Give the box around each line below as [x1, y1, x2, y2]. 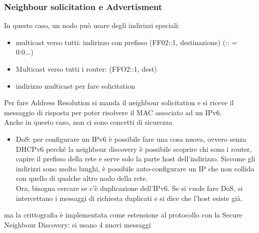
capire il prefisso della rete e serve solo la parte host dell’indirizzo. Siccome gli [16, 153, 255, 164]
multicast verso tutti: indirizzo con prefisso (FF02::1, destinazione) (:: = [16, 37, 237, 47]
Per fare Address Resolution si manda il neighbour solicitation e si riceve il [4, 97, 234, 108]
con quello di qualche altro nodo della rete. [16, 173, 148, 183]
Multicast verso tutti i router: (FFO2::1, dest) [16, 64, 157, 74]
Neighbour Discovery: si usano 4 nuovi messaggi [4, 219, 151, 229]
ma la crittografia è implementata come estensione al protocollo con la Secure [4, 209, 242, 220]
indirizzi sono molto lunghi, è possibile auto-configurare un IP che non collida [16, 163, 254, 173]
